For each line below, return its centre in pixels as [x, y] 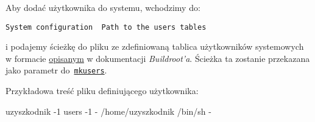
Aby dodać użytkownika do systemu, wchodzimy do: [103, 7]
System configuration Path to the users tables [106, 27]
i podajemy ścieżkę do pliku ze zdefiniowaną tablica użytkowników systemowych [155, 46]
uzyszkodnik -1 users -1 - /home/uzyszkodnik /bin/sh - [108, 111]
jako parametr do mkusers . [56, 70]
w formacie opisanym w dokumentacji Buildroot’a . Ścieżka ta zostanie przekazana [158, 58]
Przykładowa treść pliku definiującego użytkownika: [102, 91]
